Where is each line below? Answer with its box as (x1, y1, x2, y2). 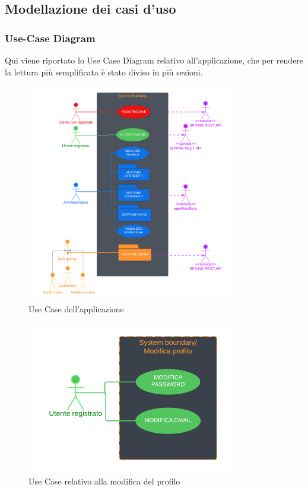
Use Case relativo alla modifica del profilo (28, 475, 180, 487)
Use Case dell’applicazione (28, 303, 124, 315)
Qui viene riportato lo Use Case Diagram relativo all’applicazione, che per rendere (5, 54, 304, 66)
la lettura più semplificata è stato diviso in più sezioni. (5, 65, 203, 78)
